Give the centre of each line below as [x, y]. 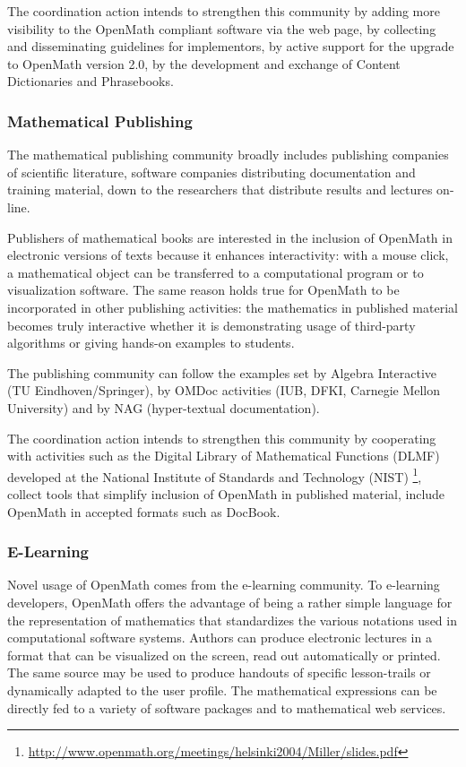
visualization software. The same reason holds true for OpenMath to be [203, 290]
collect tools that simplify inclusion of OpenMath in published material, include [226, 493]
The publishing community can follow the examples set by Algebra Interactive [222, 372]
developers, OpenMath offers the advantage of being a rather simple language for [230, 602]
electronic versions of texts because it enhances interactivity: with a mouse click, [228, 255]
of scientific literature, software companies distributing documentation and [211, 172]
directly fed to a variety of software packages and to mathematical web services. [227, 707]
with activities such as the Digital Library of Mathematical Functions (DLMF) [224, 456]
